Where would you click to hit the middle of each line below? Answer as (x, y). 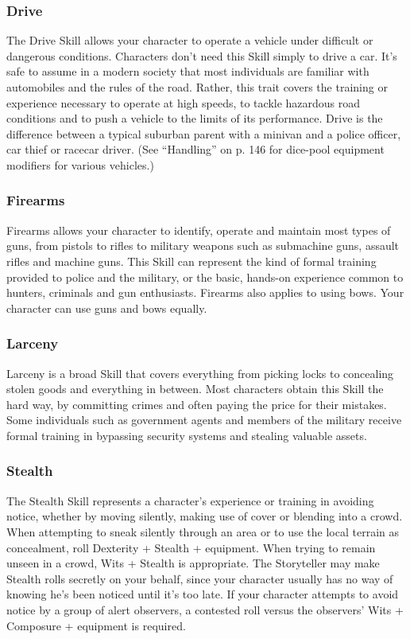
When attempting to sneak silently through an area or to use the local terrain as (203, 531)
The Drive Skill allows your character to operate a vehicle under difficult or (190, 40)
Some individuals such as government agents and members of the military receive (204, 420)
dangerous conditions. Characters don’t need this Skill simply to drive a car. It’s (202, 55)
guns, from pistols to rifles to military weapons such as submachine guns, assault (203, 245)
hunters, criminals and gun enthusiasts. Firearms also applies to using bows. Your (205, 292)
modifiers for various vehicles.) (80, 164)
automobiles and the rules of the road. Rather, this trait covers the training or (197, 87)
